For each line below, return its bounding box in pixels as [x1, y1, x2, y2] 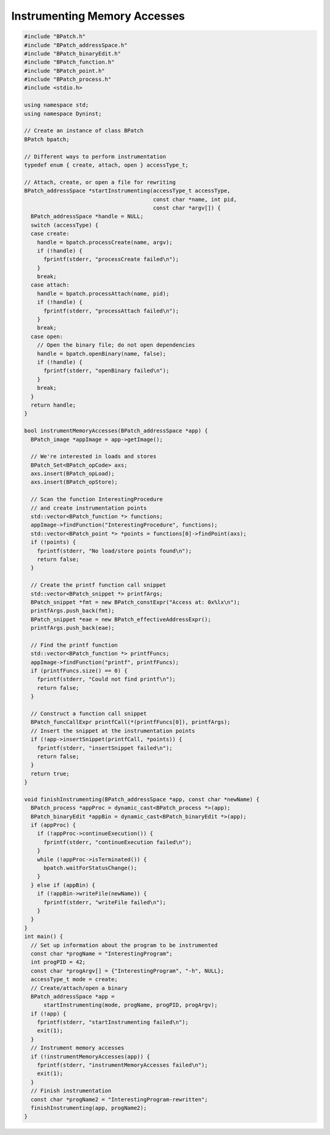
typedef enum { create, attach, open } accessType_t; [24, 162, 189, 168]
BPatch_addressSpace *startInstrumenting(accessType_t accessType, [24, 187, 231, 194]
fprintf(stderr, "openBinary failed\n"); [43, 368, 169, 374]
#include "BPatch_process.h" [24, 76, 112, 83]
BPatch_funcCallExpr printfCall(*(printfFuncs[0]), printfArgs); [31, 718, 231, 726]
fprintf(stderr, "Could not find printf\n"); [37, 676, 176, 683]
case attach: [31, 282, 70, 288]
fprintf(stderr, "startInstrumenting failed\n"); [37, 1019, 189, 1026]
